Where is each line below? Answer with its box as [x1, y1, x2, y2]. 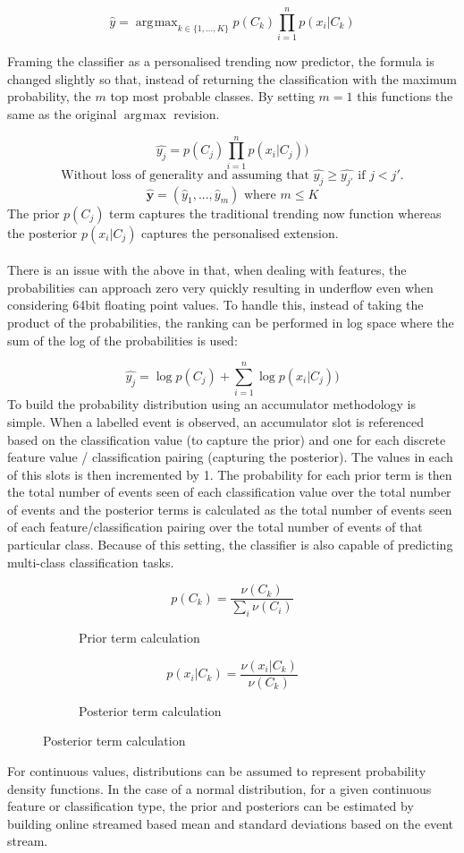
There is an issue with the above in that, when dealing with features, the [7, 260, 407, 279]
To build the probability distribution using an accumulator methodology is [7, 395, 416, 414]
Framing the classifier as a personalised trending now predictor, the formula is [7, 52, 434, 71]
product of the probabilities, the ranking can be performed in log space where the [7, 313, 454, 332]
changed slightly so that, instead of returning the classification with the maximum [7, 69, 457, 88]
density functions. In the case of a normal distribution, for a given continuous [7, 779, 432, 798]
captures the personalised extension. [141, 223, 339, 242]
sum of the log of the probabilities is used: [7, 330, 238, 349]
